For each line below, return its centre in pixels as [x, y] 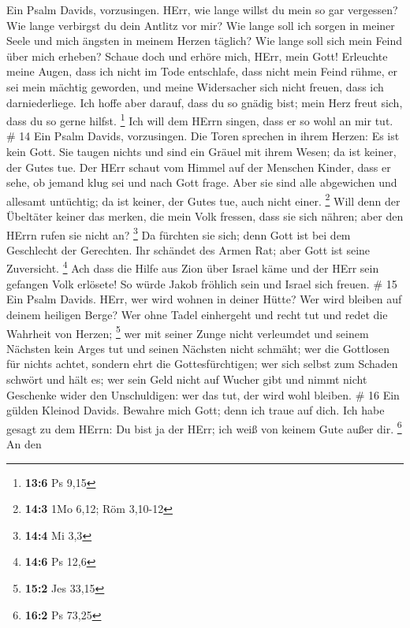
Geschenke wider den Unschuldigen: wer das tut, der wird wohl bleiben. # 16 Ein [203, 394]
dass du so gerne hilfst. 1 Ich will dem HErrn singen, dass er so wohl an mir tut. [200, 119]
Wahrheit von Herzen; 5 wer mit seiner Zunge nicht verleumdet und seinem [188, 332]
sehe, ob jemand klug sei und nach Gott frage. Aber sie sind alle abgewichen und [202, 182]
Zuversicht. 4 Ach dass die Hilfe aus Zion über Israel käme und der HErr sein [193, 267]
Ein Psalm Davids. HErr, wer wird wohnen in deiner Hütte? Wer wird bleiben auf [204, 299]
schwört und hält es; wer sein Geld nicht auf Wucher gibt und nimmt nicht [187, 379]
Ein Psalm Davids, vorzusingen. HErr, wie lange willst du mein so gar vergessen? [202, 9]
